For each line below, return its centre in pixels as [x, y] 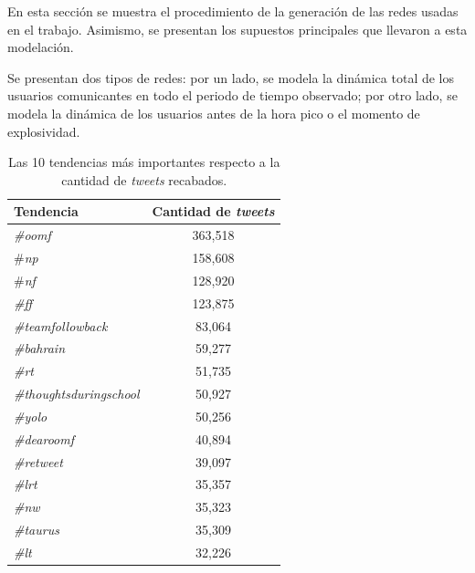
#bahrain [39, 348]
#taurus [37, 530]
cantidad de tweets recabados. [144, 179]
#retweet [38, 461]
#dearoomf [44, 438]
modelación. [41, 47]
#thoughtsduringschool [77, 394]
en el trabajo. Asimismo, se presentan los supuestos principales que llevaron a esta [237, 29]
